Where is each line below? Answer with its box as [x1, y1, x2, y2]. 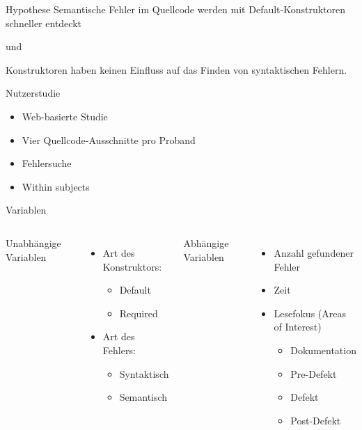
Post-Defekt [290, 413, 341, 427]
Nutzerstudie [6, 86, 61, 100]
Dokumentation [290, 342, 356, 357]
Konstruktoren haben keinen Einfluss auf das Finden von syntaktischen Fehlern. [6, 62, 347, 77]
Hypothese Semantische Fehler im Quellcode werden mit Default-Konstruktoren [6, 2, 346, 16]
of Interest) [274, 319, 322, 334]
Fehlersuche [22, 156, 72, 170]
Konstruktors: [102, 259, 162, 273]
